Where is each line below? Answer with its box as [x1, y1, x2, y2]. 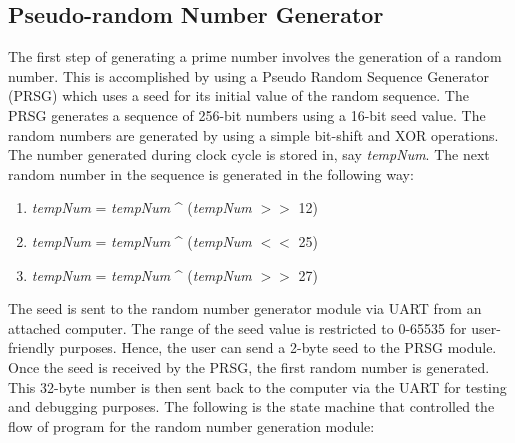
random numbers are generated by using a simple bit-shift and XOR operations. [8, 124, 499, 145]
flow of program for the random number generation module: [8, 415, 375, 436]
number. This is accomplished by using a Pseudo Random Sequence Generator [8, 65, 489, 86]
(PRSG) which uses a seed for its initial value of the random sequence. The [8, 85, 469, 106]
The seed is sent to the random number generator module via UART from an [8, 298, 482, 319]
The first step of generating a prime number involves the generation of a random [8, 46, 502, 67]
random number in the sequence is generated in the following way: [8, 163, 414, 184]
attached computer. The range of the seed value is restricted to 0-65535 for [8, 317, 467, 338]
